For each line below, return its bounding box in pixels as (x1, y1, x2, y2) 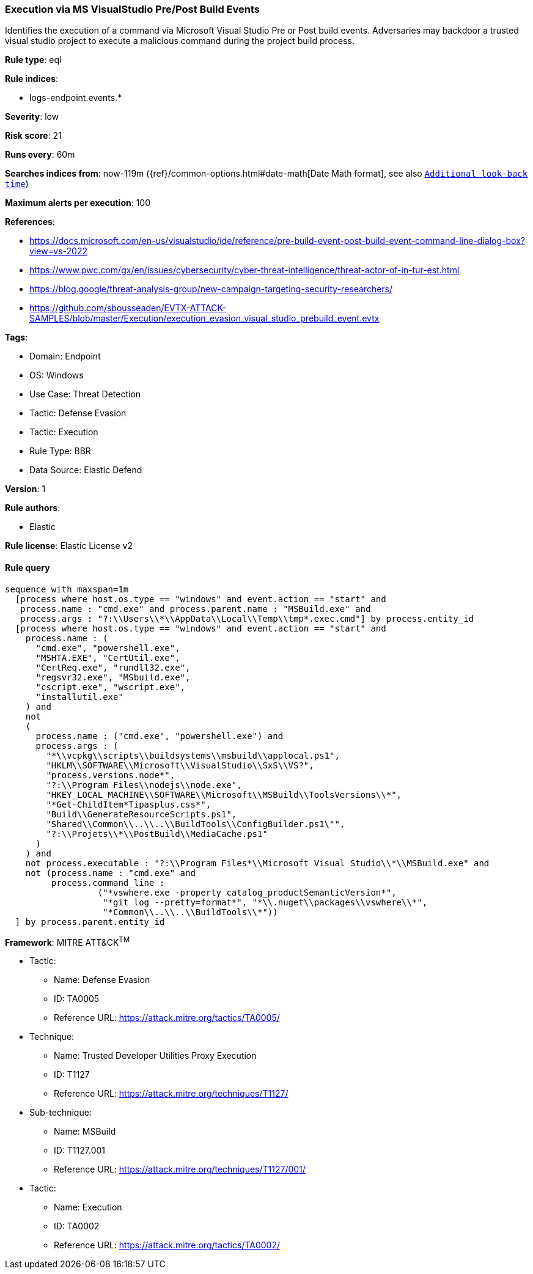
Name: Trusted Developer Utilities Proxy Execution (54, 1050, 257, 1061)
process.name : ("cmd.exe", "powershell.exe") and (35, 731, 284, 741)
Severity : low (5, 111, 59, 122)
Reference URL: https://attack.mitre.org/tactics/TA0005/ (54, 1012, 280, 1023)
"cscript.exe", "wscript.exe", (35, 682, 186, 692)
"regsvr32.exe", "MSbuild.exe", (35, 672, 191, 682)
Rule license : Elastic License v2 (5, 540, 133, 551)
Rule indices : (5, 73, 58, 84)
